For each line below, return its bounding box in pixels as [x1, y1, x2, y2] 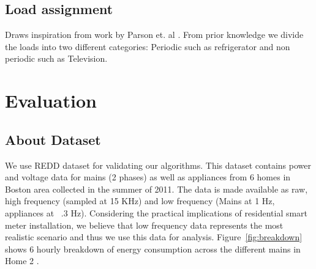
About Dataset [5, 130, 101, 149]
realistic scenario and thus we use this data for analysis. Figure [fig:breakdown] [5, 230, 303, 243]
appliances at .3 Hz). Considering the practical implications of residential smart [5, 206, 308, 219]
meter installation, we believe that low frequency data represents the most [5, 218, 284, 231]
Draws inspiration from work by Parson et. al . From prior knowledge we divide [5, 28, 304, 41]
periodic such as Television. [5, 52, 108, 65]
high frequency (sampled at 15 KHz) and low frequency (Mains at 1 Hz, [5, 194, 275, 207]
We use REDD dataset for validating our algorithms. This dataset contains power [5, 158, 311, 171]
